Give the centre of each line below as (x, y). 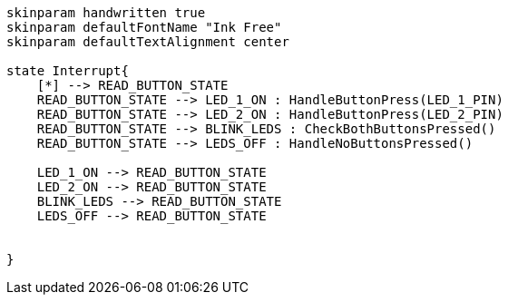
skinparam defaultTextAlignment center (148, 42)
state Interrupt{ (68, 71)
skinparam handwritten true (106, 13)
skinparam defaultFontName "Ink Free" (144, 27)
